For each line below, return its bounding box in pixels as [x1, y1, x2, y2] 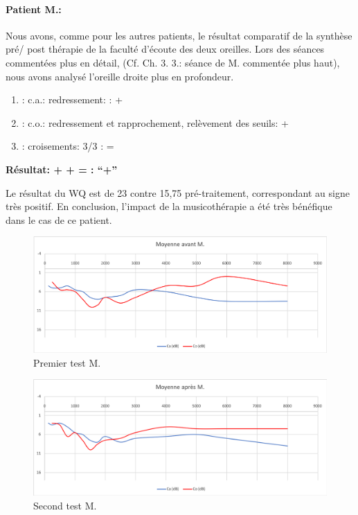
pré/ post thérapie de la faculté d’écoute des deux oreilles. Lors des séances [6, 42, 325, 56]
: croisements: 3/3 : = [21, 139, 114, 153]
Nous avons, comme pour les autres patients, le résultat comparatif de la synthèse [6, 28, 352, 42]
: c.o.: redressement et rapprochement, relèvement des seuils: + [21, 115, 289, 130]
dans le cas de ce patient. [6, 212, 112, 227]
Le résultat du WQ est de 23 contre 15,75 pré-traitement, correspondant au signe [6, 185, 350, 200]
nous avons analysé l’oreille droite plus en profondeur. [6, 69, 234, 83]
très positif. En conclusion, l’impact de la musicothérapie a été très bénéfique [6, 199, 332, 213]
